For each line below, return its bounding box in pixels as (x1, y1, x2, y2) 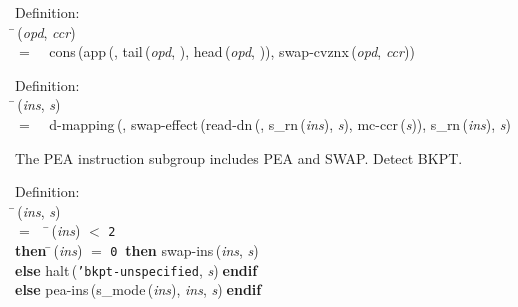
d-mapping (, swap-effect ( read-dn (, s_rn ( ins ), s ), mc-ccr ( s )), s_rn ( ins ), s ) (49, 113, 512, 134)
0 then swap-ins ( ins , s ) (110, 240, 259, 260)
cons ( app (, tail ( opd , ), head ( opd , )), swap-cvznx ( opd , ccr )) (49, 41, 415, 62)
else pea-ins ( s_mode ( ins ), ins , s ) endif (15, 279, 262, 300)
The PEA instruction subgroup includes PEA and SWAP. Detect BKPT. (15, 147, 463, 168)
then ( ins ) (15, 240, 83, 260)
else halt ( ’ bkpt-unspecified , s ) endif (15, 259, 258, 280)
